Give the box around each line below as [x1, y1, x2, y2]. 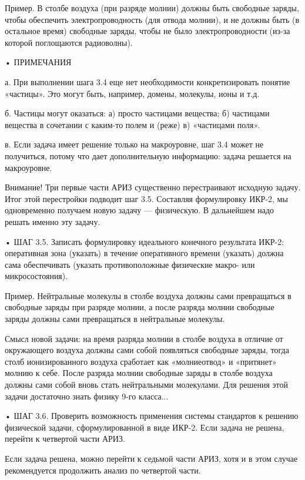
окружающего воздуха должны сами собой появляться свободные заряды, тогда [5, 344, 289, 356]
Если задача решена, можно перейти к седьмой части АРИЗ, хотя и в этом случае [5, 452, 298, 464]
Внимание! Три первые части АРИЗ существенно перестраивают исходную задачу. [5, 181, 301, 193]
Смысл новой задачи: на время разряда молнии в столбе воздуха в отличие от [5, 332, 283, 344]
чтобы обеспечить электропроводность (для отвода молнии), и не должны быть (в [5, 13, 300, 25]
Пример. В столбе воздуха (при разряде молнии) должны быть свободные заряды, [5, 2, 299, 14]
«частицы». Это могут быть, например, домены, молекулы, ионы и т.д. [5, 87, 260, 99]
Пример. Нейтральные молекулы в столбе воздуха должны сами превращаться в [5, 289, 291, 301]
